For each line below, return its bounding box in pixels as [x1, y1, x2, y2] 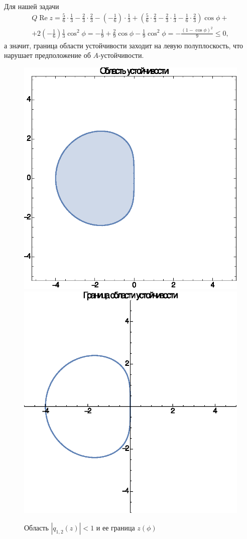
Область [24, 522, 49, 532]
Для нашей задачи [4, 1, 59, 11]
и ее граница [96, 522, 135, 532]
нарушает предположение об [4, 50, 91, 60]
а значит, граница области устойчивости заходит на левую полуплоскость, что [4, 40, 243, 50]
